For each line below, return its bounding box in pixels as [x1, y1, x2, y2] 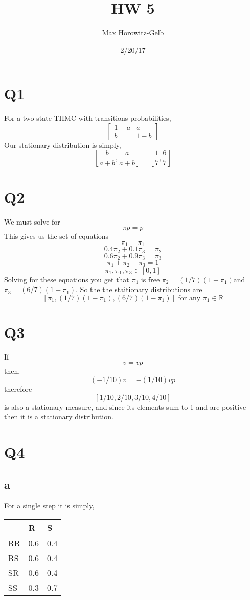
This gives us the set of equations [4, 231, 109, 241]
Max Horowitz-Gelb [102, 27, 164, 38]
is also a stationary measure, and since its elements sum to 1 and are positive [4, 401, 246, 412]
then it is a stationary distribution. [4, 411, 113, 422]
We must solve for [4, 216, 60, 227]
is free [141, 274, 160, 284]
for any [178, 294, 201, 302]
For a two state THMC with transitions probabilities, [4, 113, 171, 123]
